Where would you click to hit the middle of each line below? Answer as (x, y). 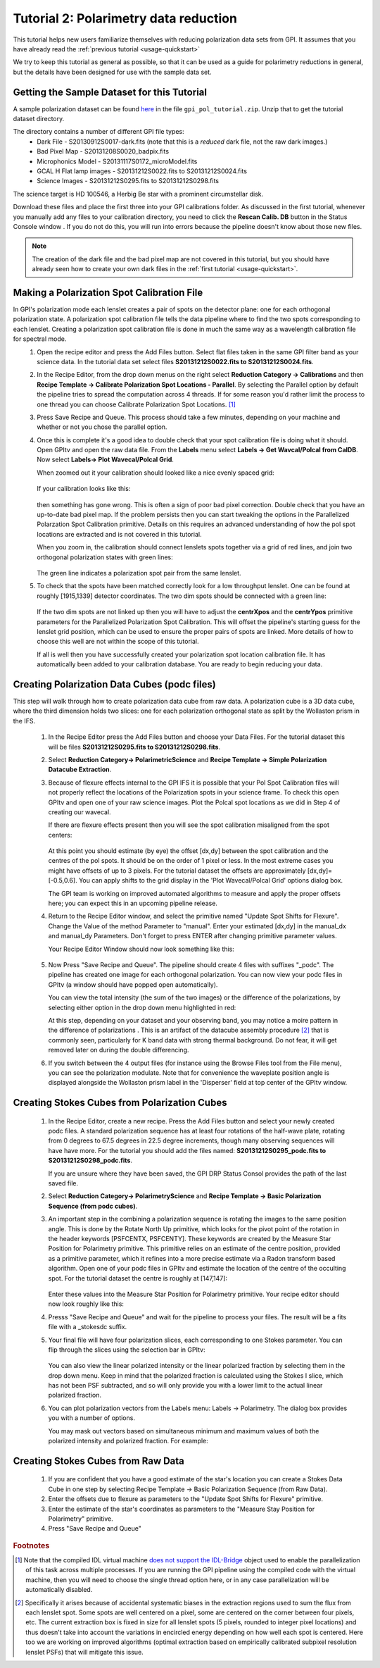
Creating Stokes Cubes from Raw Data (99, 1461)
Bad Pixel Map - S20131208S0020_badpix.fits (103, 151)
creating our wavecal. (80, 812)
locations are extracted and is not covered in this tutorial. (119, 534)
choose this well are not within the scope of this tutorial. (118, 642)
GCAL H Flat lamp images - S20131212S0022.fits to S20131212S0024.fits (142, 171)
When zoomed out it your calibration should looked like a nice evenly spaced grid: (156, 473)
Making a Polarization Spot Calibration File (108, 292)
